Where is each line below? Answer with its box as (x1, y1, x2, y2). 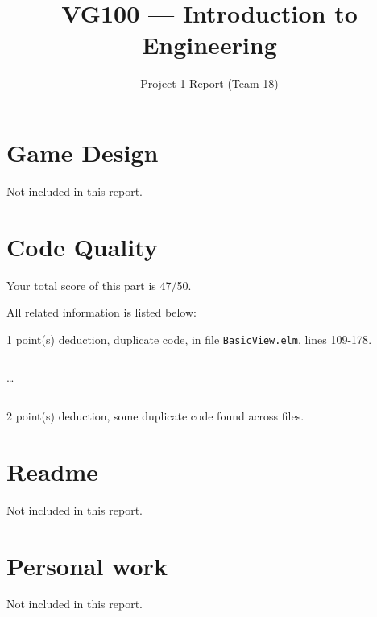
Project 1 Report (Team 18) (140, 75, 279, 92)
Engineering (142, 28, 277, 61)
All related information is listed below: (6, 304, 197, 321)
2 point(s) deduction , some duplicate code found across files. (6, 408, 304, 424)
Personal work (6, 549, 168, 582)
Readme (6, 454, 99, 487)
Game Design (6, 135, 159, 168)
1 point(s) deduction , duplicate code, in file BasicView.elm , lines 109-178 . (6, 330, 372, 347)
